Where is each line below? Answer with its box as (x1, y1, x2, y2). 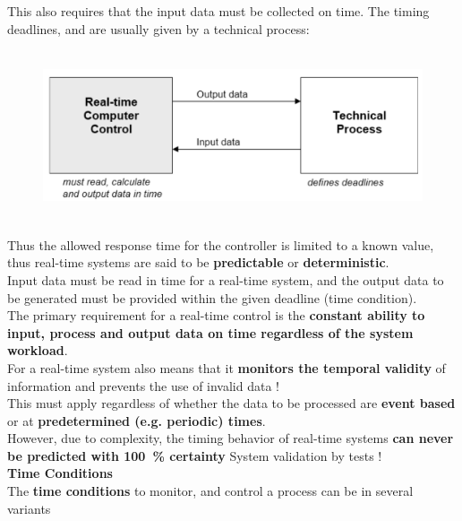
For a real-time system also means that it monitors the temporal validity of (7, 358, 446, 377)
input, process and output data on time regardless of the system (7, 323, 414, 342)
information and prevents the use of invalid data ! (7, 376, 279, 395)
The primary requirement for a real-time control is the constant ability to (7, 306, 425, 325)
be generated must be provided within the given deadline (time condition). (7, 288, 417, 307)
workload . (7, 341, 68, 360)
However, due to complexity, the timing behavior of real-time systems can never (7, 429, 454, 447)
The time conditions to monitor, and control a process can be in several (7, 482, 414, 500)
